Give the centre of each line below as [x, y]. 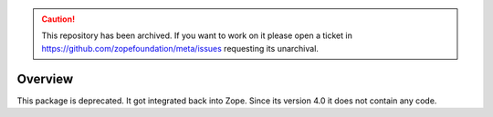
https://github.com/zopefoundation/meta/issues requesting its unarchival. [180, 48]
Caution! [58, 19]
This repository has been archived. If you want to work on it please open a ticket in [197, 35]
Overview [45, 78]
